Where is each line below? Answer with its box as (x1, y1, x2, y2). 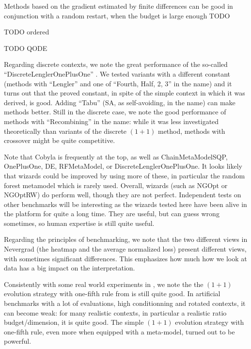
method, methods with (157, 126, 225, 136)
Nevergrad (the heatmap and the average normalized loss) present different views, (4, 244, 247, 254)
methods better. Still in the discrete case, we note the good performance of (4, 107, 226, 117)
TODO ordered (4, 27, 49, 37)
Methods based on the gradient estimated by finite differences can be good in (4, 1, 233, 11)
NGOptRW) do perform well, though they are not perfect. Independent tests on (4, 190, 241, 200)
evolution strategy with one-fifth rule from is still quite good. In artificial (4, 288, 220, 299)
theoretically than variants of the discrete (4, 126, 127, 136)
